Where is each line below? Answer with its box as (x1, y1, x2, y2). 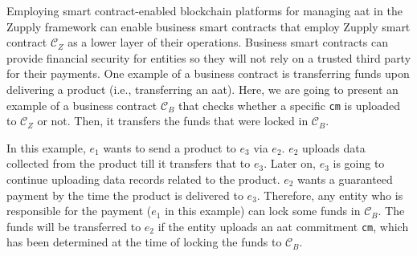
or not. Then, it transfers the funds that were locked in (37, 112, 309, 129)
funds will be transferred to (6, 217, 141, 234)
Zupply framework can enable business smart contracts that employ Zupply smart (6, 18, 411, 35)
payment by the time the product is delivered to (6, 186, 243, 203)
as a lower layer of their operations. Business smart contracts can (67, 34, 388, 51)
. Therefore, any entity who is (256, 186, 403, 203)
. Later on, (264, 155, 316, 172)
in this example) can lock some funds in (165, 202, 361, 219)
